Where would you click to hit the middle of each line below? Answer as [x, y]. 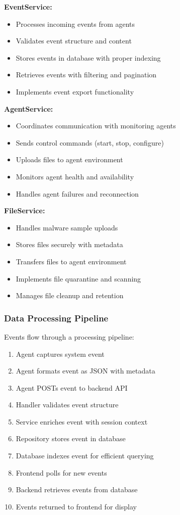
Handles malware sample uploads [67, 227]
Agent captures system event [60, 354]
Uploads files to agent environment [69, 159]
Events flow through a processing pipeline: [69, 336]
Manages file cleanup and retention [70, 295]
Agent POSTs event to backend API [72, 387]
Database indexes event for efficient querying [85, 456]
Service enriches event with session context [82, 421]
